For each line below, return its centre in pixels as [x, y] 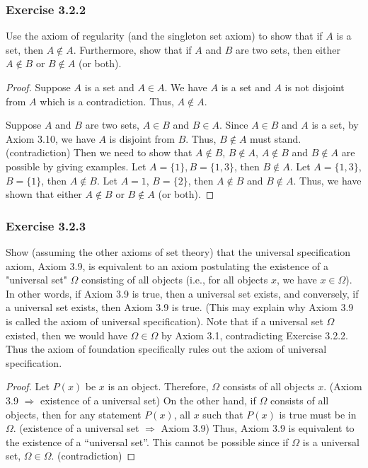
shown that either [44, 194]
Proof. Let [28, 386]
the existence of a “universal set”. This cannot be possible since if [147, 441]
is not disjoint [315, 87]
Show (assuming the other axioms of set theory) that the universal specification [178, 251]
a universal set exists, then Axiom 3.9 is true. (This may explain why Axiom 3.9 [180, 307]
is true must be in [318, 414]
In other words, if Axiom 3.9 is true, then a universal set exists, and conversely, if [182, 293]
